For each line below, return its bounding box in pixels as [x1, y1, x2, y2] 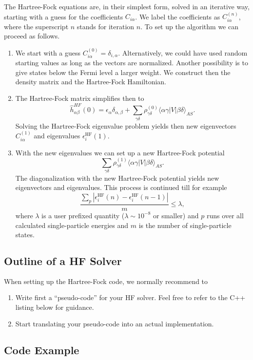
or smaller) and [153, 210, 199, 220]
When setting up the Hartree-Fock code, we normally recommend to [4, 276, 208, 286]
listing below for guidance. [15, 302, 94, 312]
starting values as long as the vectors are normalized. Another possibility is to [15, 57, 248, 68]
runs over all [206, 210, 244, 220]
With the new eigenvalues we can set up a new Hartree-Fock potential [15, 147, 225, 157]
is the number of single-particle [138, 220, 232, 230]
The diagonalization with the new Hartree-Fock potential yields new [15, 172, 219, 183]
